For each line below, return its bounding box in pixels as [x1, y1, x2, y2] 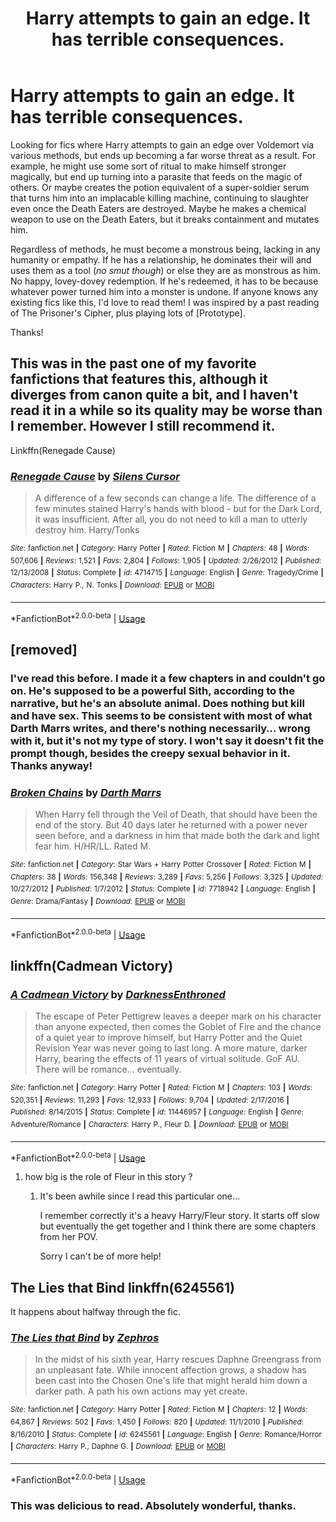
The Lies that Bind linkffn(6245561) [10, 1279, 235, 1296]
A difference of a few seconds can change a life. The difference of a [34, 492, 317, 504]
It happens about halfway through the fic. [10, 1306, 181, 1317]
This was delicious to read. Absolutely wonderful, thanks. [10, 1498, 297, 1512]
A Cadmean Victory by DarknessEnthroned [10, 987, 226, 1001]
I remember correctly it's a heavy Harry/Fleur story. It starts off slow [39, 1210, 321, 1222]
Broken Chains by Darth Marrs [10, 785, 162, 799]
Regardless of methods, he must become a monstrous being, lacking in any [10, 243, 321, 255]
